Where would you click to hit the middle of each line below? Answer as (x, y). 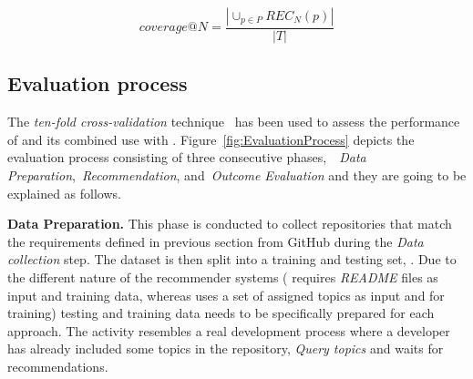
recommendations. (58, 366)
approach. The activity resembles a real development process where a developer (229, 330)
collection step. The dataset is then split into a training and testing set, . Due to (232, 259)
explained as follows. (64, 193)
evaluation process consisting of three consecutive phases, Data (187, 157)
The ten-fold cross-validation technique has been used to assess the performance (234, 122)
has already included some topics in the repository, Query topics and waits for (226, 348)
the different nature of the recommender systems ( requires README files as (223, 277)
